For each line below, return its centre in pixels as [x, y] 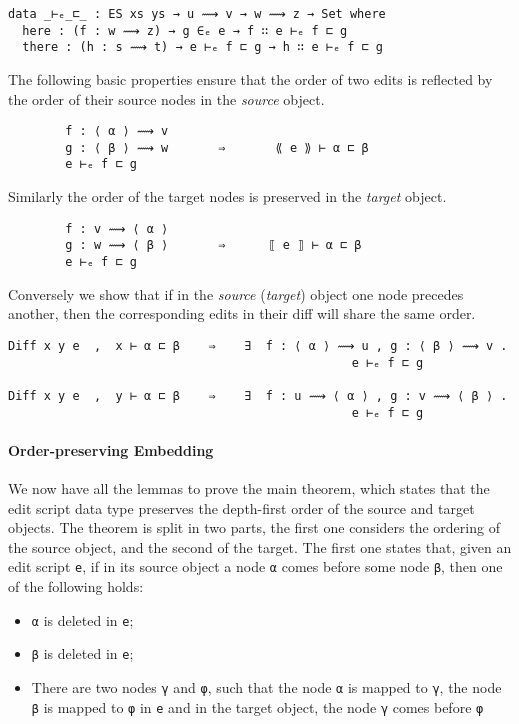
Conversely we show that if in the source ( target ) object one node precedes [236, 293]
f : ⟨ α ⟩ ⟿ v [117, 131]
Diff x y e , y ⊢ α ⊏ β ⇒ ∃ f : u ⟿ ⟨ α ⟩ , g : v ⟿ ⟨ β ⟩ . [258, 395]
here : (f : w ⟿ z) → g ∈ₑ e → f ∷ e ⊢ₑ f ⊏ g [185, 30]
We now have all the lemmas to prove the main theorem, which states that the [249, 487]
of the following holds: [76, 585]
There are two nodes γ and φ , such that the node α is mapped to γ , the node [266, 686]
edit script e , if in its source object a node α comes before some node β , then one [255, 566]
